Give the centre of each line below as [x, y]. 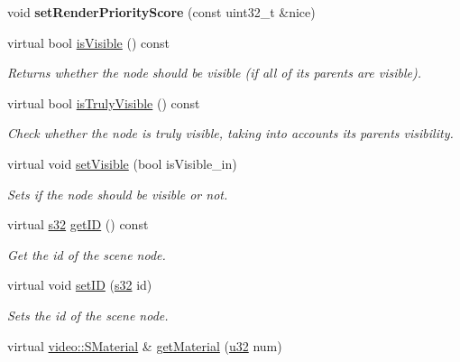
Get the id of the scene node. [87, 254]
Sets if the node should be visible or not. [118, 194]
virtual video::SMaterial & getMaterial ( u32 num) [145, 345]
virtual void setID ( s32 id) [80, 285]
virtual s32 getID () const [78, 224]
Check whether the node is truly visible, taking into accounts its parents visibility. [230, 133]
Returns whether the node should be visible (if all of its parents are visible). [214, 73]
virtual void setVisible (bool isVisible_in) [122, 163]
